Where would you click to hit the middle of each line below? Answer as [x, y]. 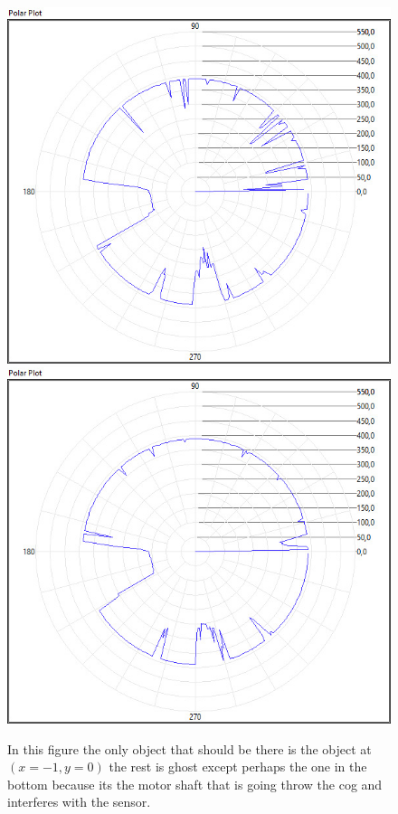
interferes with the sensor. [79, 802]
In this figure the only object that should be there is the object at [190, 748]
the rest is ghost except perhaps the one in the [238, 767]
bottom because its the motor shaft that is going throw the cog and [195, 784]
